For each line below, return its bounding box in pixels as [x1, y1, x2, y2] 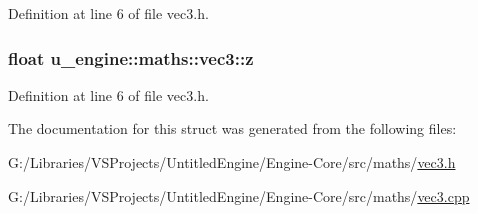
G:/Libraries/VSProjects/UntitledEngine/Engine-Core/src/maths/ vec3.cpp [8, 185, 470, 206]
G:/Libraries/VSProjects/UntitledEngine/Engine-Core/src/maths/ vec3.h [8, 152, 456, 172]
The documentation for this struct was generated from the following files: [8, 118, 457, 139]
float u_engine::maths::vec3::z [8, 45, 254, 70]
